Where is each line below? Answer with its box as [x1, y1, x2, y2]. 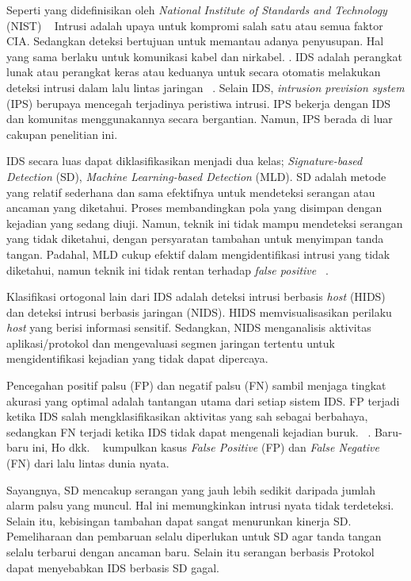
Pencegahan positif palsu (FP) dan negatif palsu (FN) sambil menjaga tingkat [6, 377, 386, 394]
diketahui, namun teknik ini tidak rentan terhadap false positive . [6, 261, 329, 278]
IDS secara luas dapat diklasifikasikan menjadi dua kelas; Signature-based [6, 152, 363, 169]
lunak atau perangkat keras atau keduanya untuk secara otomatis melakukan [6, 63, 381, 80]
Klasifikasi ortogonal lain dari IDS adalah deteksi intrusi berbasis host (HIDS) [6, 288, 386, 305]
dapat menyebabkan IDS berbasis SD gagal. [6, 559, 219, 575]
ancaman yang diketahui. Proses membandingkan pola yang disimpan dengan [6, 199, 382, 216]
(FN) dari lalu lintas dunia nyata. [6, 455, 169, 471]
